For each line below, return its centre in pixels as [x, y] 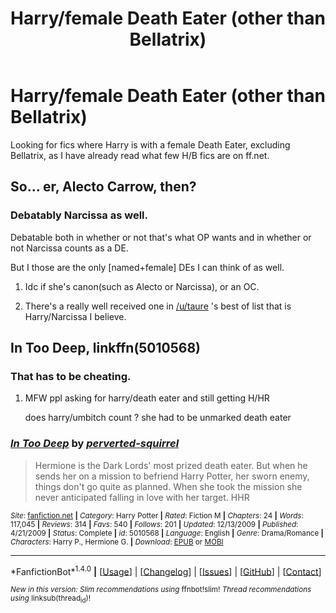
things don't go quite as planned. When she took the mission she [168, 486]
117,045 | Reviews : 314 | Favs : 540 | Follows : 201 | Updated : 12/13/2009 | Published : [154, 524]
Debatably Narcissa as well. [79, 215]
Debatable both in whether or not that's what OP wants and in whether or [161, 237]
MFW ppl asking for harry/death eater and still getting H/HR [147, 398]
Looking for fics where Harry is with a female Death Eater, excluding [150, 144]
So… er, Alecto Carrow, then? [103, 187]
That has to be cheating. [71, 376]
